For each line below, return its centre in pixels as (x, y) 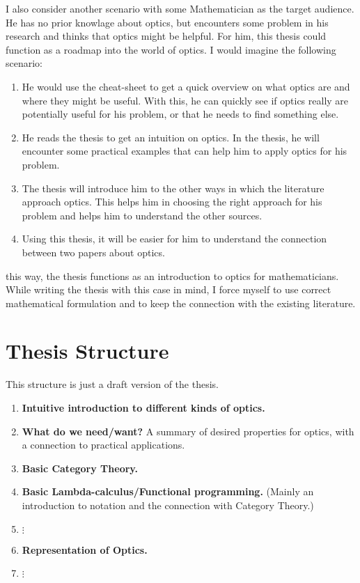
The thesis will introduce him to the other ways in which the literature (173, 188)
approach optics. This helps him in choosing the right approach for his (172, 202)
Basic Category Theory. (80, 468)
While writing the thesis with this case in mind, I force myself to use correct (169, 289)
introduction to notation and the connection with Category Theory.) (168, 505)
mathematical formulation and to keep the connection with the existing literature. (181, 303)
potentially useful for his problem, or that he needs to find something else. (180, 114)
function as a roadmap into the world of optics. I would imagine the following (171, 49)
